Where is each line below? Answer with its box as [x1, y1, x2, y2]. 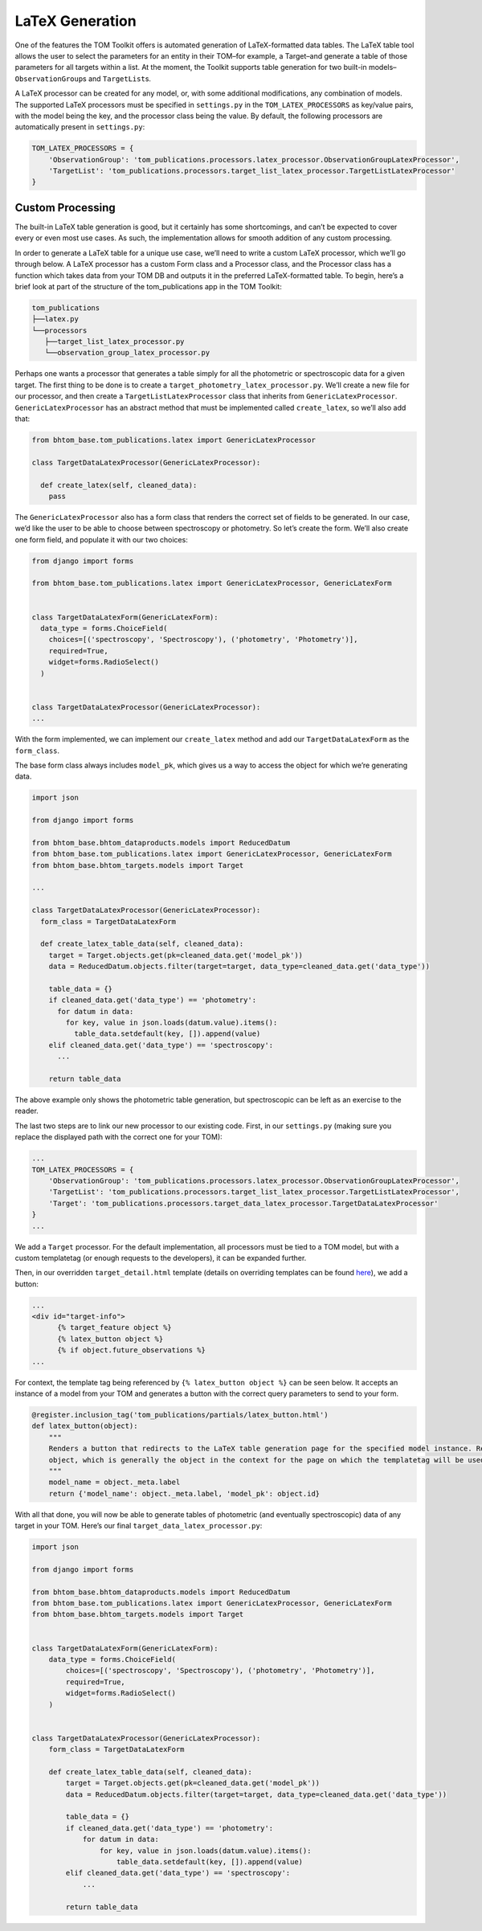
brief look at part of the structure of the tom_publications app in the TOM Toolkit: [14, 281, 283, 291]
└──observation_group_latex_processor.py [44, 348, 210, 358]
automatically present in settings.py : [14, 122, 145, 132]
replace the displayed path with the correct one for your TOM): [14, 1132, 223, 1142]
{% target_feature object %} [57, 1323, 172, 1332]
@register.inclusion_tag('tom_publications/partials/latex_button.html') [31, 1410, 329, 1419]
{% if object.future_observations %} [57, 1346, 206, 1355]
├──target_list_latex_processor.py [44, 338, 185, 346]
